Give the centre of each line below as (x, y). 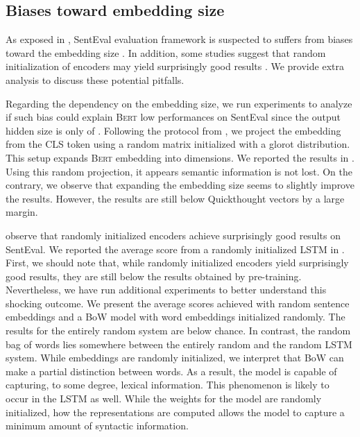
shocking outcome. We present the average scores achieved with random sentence (178, 303)
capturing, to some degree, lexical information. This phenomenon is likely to (168, 385)
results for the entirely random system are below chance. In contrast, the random (178, 331)
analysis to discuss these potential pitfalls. (95, 79)
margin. (22, 212)
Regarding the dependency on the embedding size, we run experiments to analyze (179, 103)
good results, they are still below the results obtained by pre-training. (154, 276)
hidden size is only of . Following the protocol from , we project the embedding (173, 130)
